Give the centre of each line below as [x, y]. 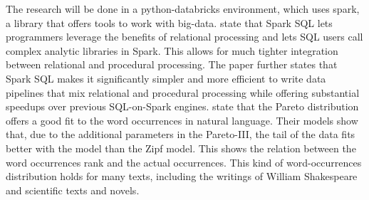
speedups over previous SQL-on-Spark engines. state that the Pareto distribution [182, 106]
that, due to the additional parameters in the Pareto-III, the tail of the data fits [181, 134]
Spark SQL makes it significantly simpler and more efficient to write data [166, 78]
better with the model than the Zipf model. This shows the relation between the [181, 148]
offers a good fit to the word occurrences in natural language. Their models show [182, 120]
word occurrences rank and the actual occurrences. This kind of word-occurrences [184, 162]
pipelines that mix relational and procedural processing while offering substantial [183, 92]
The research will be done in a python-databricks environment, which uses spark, [183, 9]
